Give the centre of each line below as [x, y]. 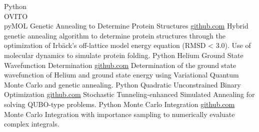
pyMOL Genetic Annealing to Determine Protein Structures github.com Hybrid [126, 26]
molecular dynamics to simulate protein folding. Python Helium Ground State [124, 55]
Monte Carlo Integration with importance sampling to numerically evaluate [119, 114]
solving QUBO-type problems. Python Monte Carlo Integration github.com [119, 104]
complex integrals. [32, 124]
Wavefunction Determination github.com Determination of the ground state [120, 65]
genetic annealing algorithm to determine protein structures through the [115, 35]
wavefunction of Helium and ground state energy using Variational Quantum [121, 75]
